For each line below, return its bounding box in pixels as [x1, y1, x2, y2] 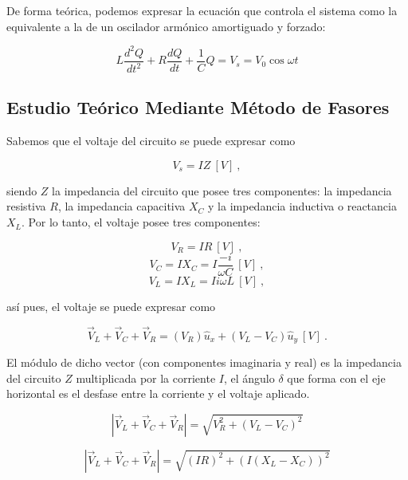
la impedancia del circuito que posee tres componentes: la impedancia [52, 182, 392, 199]
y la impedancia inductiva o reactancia [208, 198, 397, 214]
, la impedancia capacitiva [57, 198, 186, 214]
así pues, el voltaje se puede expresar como [6, 297, 216, 314]
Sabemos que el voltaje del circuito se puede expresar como [6, 132, 296, 149]
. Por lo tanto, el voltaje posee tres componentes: [22, 214, 261, 230]
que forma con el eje [287, 369, 386, 386]
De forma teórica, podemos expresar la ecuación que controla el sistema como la [6, 2, 398, 18]
